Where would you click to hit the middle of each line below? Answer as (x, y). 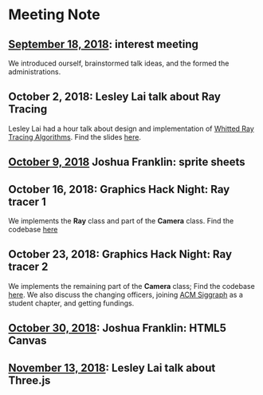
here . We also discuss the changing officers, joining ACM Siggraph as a (126, 294)
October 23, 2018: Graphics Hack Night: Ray (120, 254)
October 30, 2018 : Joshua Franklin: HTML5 (118, 328)
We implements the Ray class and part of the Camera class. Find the (121, 221)
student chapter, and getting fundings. (71, 303)
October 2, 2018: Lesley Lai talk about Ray (115, 97)
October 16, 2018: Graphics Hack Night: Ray (119, 189)
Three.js (29, 380)
